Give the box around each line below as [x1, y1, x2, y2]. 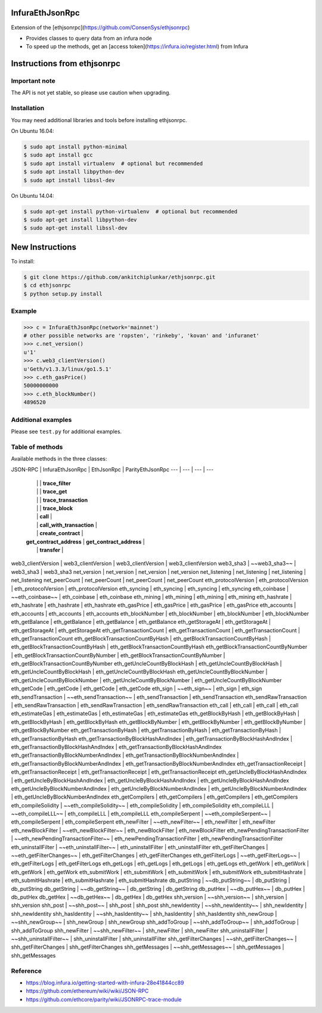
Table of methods [11, 443, 63, 451]
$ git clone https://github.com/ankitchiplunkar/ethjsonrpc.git [23, 274, 216, 280]
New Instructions [11, 242, 77, 252]
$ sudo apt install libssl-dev [23, 176, 116, 184]
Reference [11, 967, 42, 975]
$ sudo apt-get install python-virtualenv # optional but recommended [23, 208, 238, 215]
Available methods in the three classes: [11, 455, 107, 462]
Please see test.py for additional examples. [11, 428, 122, 435]
